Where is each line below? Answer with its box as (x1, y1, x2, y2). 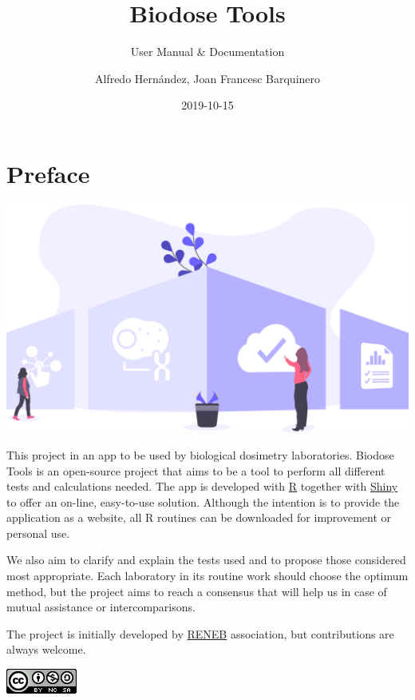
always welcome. (6, 641, 86, 658)
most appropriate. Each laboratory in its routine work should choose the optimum (6, 567, 409, 584)
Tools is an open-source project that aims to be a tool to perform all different (6, 462, 385, 479)
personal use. (6, 524, 70, 541)
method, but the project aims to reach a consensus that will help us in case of (6, 583, 387, 599)
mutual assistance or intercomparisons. (6, 599, 196, 615)
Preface (6, 157, 90, 189)
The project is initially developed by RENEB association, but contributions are (6, 625, 394, 642)
